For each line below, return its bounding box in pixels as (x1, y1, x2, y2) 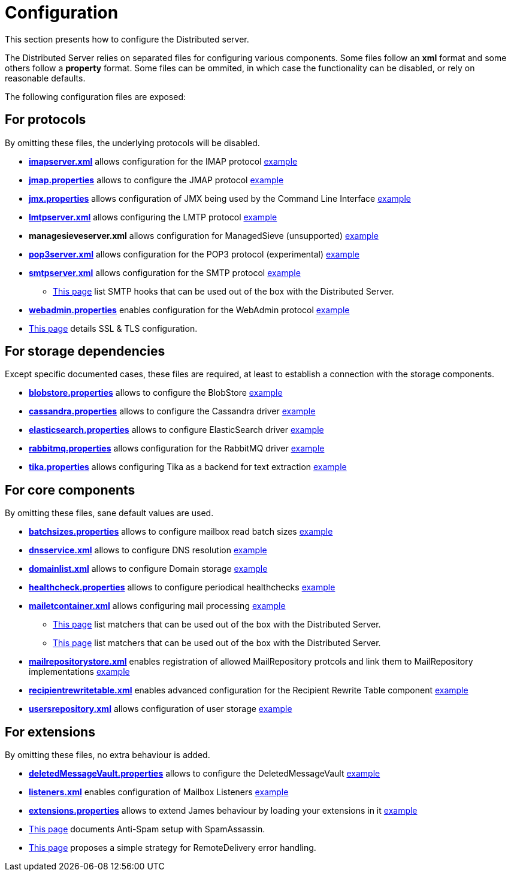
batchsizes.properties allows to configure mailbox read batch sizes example (29, 526, 333, 537)
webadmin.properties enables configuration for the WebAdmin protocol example (29, 304, 350, 315)
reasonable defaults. (5, 72, 86, 83)
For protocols (5, 112, 86, 128)
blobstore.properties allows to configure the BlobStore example (29, 387, 283, 398)
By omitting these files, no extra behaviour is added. (5, 750, 210, 760)
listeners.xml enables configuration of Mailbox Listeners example (29, 787, 289, 798)
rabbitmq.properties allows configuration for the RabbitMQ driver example (29, 443, 325, 454)
